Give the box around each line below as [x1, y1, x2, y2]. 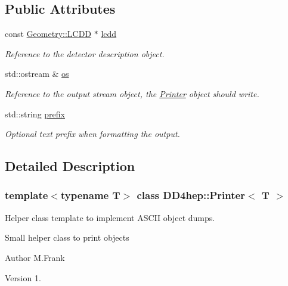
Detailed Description [5, 157, 135, 175]
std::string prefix [5, 107, 65, 120]
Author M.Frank [5, 251, 65, 263]
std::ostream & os [5, 67, 69, 80]
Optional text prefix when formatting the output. [5, 128, 180, 140]
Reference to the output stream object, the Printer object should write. [5, 87, 259, 100]
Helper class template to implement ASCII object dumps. [5, 211, 215, 223]
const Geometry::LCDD [5, 27, 92, 40]
